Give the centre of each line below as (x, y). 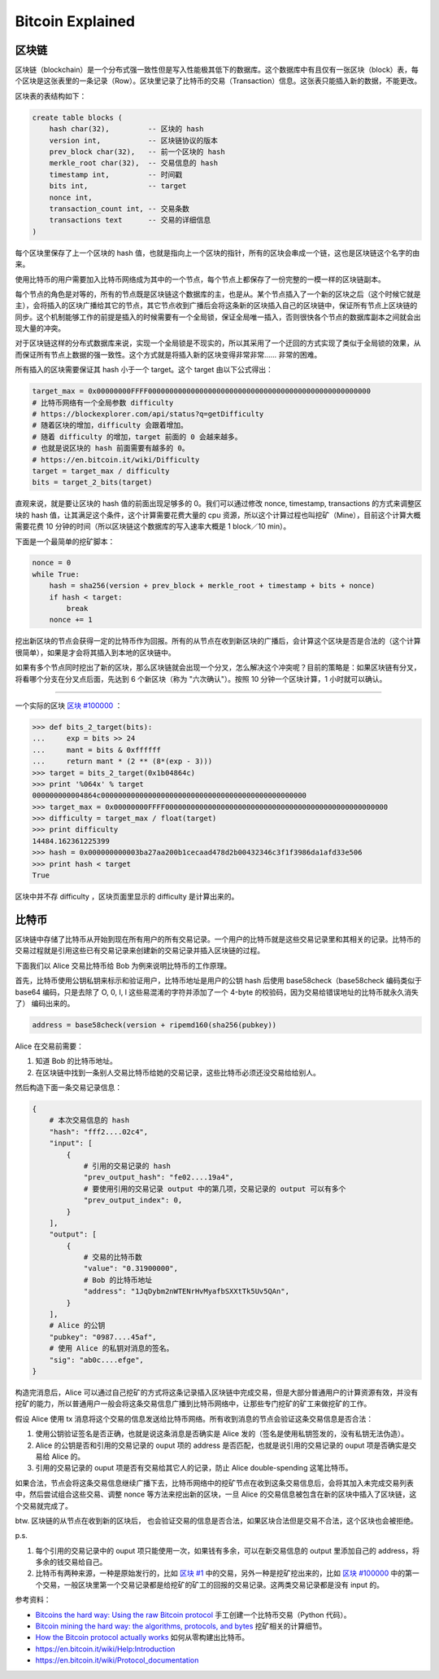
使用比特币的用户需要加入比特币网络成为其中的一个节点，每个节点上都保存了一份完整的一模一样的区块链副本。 (200, 279)
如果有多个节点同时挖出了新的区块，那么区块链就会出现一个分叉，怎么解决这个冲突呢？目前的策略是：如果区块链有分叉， (218, 667)
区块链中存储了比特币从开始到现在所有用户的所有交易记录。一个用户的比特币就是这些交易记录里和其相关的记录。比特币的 (218, 939)
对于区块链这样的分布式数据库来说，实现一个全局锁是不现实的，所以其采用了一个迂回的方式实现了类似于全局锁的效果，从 (218, 343)
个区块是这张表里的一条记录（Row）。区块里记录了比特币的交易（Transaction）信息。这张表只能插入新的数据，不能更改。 (218, 81)
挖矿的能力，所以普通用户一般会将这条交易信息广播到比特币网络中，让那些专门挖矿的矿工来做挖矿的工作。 (193, 1404)
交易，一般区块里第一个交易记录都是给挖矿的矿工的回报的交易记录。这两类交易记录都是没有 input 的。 (213, 1585)
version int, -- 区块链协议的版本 (134, 140)
